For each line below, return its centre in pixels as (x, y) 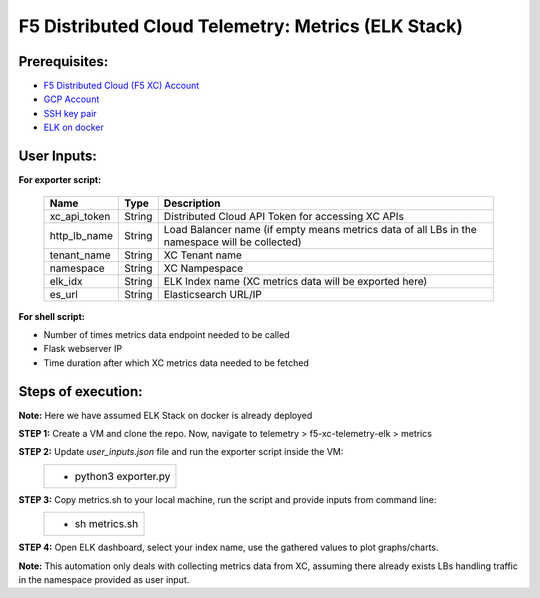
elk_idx (66, 281)
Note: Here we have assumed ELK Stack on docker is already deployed (165, 415)
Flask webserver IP (83, 349)
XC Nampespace (203, 268)
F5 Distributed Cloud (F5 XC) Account (121, 86)
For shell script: (51, 316)
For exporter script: (60, 180)
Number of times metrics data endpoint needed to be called (166, 334)
